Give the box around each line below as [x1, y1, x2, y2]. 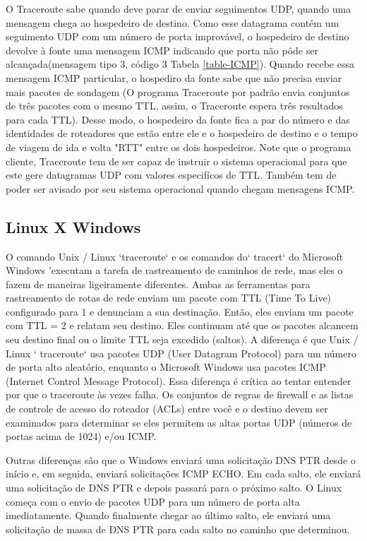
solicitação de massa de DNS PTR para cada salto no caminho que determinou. [6, 521, 350, 536]
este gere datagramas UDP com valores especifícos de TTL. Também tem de [6, 167, 337, 182]
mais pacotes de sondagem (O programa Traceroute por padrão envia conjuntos [6, 84, 350, 99]
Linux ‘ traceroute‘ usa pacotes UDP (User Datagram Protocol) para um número [6, 345, 356, 360]
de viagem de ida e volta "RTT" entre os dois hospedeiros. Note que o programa [6, 139, 351, 154]
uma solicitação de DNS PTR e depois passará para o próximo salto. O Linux [6, 480, 342, 495]
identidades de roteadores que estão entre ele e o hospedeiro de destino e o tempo [6, 126, 358, 141]
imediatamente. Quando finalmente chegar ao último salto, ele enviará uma [6, 508, 331, 523]
